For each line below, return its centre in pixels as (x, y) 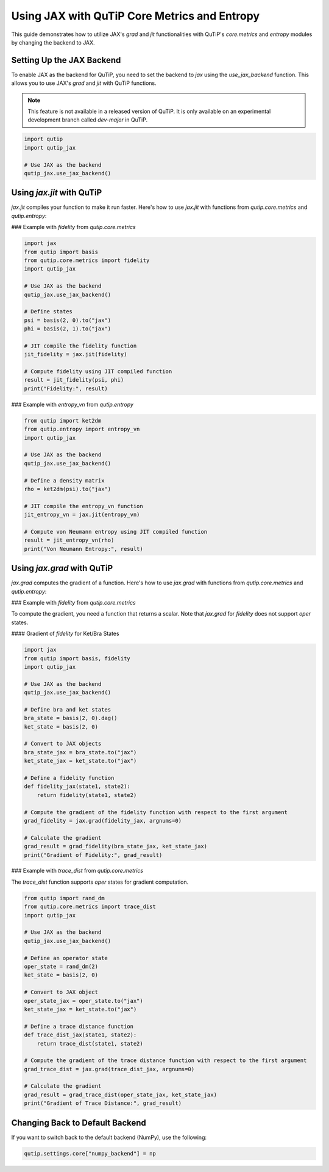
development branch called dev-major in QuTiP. (88, 120)
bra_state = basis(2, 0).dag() (71, 718)
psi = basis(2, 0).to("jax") (68, 320)
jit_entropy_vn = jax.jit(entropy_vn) (82, 515)
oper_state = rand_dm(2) (61, 966)
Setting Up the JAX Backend (66, 60)
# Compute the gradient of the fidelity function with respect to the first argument (156, 812)
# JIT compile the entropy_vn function (83, 506)
